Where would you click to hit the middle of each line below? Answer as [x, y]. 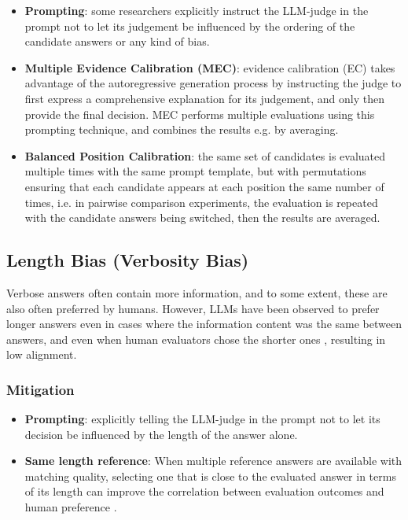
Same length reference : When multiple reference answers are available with [213, 461]
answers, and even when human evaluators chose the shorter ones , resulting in [196, 339]
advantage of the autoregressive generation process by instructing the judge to [213, 83]
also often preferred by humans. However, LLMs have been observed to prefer [193, 308]
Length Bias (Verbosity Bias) [128, 260]
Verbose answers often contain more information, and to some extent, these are [197, 292]
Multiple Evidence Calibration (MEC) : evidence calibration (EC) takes [210, 67]
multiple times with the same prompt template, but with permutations [195, 171]
